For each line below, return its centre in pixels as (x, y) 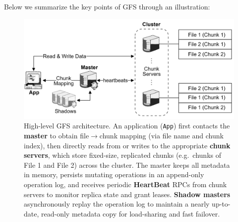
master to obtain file (57, 136)
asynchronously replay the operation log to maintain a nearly (117, 204)
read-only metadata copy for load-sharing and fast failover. (130, 213)
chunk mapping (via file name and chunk (161, 136)
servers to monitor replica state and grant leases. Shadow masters (127, 194)
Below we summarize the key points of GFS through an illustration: (107, 6)
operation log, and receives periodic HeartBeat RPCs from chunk (125, 184)
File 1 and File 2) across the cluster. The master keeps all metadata (127, 165)
